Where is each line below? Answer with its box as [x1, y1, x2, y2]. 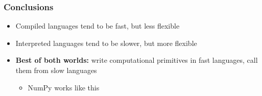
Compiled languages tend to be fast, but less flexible [15, 20, 180, 31]
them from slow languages [15, 65, 97, 75]
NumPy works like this [28, 82, 100, 92]
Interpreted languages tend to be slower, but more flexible [15, 37, 197, 48]
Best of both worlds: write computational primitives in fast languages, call [15, 55, 258, 65]
